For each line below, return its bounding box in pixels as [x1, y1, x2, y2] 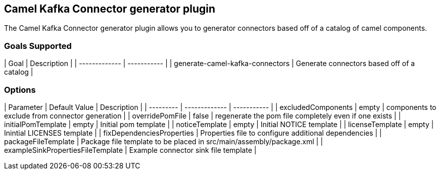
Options [4, 84, 36, 95]
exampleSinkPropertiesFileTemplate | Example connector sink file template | [4, 145, 257, 154]
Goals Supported [4, 40, 72, 51]
